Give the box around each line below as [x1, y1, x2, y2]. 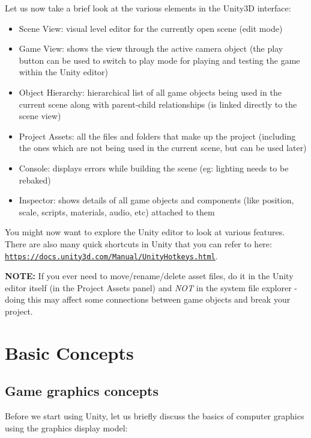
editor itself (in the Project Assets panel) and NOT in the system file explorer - [5, 281, 297, 294]
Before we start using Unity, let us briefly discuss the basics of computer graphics [5, 410, 304, 422]
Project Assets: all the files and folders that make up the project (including [19, 129, 296, 142]
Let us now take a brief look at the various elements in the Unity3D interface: [5, 2, 291, 14]
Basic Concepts [5, 340, 134, 365]
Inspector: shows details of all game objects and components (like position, [19, 194, 294, 206]
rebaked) [19, 173, 51, 186]
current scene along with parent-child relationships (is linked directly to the [19, 97, 297, 110]
